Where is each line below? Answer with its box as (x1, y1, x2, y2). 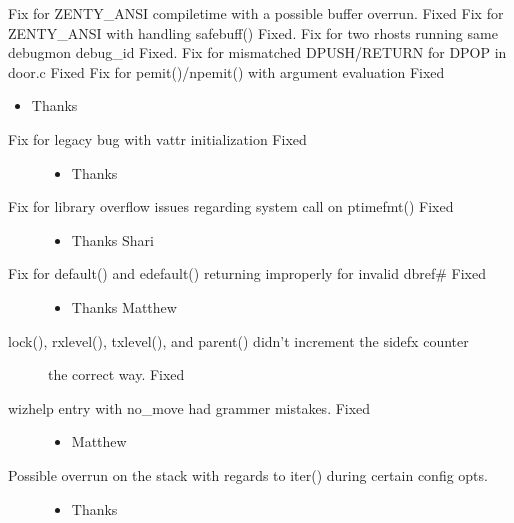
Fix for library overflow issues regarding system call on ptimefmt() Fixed (8, 196, 454, 217)
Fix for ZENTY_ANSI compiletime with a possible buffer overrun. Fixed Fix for (8, 3, 504, 23)
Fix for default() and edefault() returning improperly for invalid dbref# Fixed (8, 263, 486, 284)
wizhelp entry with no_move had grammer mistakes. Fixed (8, 397, 371, 418)
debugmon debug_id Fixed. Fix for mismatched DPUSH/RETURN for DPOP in (8, 42, 507, 63)
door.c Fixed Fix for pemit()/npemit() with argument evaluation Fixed (8, 61, 445, 82)
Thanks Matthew (71, 296, 177, 317)
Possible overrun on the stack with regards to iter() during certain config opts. (8, 464, 488, 485)
